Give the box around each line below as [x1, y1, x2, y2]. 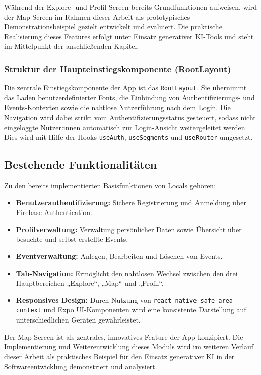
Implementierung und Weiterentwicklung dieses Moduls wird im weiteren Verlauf [4, 341, 254, 352]
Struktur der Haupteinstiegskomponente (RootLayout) [4, 62, 231, 75]
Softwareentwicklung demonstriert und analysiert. [4, 361, 157, 371]
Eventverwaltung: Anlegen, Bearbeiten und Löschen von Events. [16, 251, 223, 261]
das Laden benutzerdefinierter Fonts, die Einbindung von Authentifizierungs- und [4, 92, 255, 102]
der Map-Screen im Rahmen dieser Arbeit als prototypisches [4, 11, 190, 22]
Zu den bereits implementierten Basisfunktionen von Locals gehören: [4, 180, 216, 191]
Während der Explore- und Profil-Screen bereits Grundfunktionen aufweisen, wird [4, 2, 257, 12]
